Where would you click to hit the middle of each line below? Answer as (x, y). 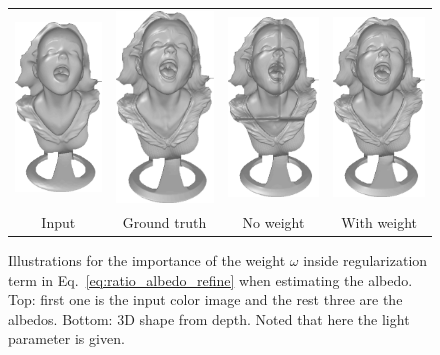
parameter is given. (66, 338)
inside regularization (365, 260)
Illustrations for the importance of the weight (147, 260)
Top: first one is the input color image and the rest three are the (205, 299)
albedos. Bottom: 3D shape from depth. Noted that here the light (209, 318)
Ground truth (164, 222)
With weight (379, 222)
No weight (273, 222)
